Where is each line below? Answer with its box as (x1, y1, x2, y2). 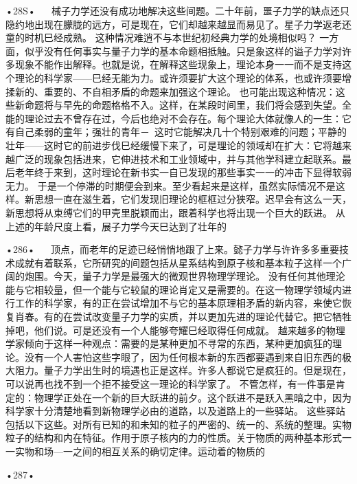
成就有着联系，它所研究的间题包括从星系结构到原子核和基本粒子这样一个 (14, 255, 342, 269)
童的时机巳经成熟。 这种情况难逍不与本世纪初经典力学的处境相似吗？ (5, 30, 316, 45)
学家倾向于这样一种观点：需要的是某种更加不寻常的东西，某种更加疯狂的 (5, 336, 332, 351)
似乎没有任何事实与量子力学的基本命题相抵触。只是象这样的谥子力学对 (24, 43, 342, 58)
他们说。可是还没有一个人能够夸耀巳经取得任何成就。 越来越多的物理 (34, 322, 345, 337)
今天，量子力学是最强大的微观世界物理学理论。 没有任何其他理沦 (53, 269, 345, 283)
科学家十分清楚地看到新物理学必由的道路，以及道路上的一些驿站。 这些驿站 (5, 404, 345, 418)
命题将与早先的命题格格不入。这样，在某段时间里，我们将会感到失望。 (24, 98, 342, 112)
